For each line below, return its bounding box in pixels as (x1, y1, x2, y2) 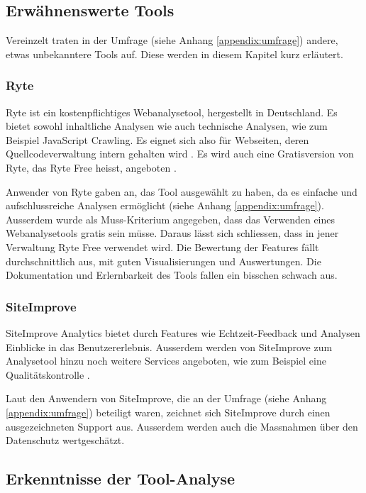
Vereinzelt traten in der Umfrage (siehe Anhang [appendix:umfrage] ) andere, (6, 33, 338, 48)
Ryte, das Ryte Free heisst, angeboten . (6, 160, 177, 175)
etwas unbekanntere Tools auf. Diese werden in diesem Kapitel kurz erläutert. (6, 46, 343, 61)
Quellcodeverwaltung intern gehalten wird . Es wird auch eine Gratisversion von (6, 146, 354, 161)
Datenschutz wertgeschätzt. (6, 433, 125, 448)
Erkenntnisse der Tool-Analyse (6, 467, 235, 489)
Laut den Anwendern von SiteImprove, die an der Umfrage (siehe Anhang (6, 391, 327, 406)
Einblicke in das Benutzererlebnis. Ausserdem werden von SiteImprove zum (6, 339, 333, 354)
